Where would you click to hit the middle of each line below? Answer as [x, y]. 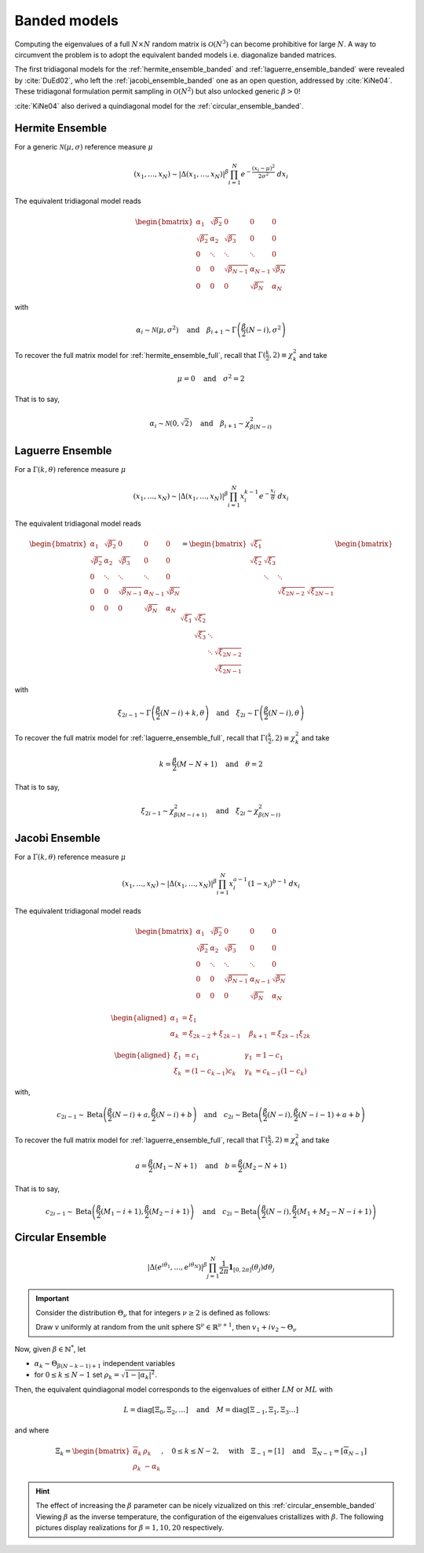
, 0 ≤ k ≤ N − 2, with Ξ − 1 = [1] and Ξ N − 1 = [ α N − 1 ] [264, 1452]
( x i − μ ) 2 [263, 168]
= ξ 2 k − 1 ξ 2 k [290, 1035]
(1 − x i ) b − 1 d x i [274, 884]
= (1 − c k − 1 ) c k [210, 1072]
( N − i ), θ [284, 713]
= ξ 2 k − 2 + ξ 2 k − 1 [211, 1035]
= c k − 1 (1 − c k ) [281, 1072]
